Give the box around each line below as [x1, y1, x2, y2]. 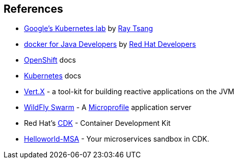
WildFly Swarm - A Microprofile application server [24, 103, 192, 112]
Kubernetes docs [24, 71, 82, 80]
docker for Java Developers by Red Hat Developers [24, 40, 196, 49]
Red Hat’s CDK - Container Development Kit [24, 119, 171, 128]
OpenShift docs [24, 56, 76, 65]
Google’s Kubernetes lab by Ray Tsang [24, 24, 153, 33]
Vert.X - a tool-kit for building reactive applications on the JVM [24, 87, 234, 96]
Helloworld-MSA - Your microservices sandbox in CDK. [24, 134, 209, 144]
